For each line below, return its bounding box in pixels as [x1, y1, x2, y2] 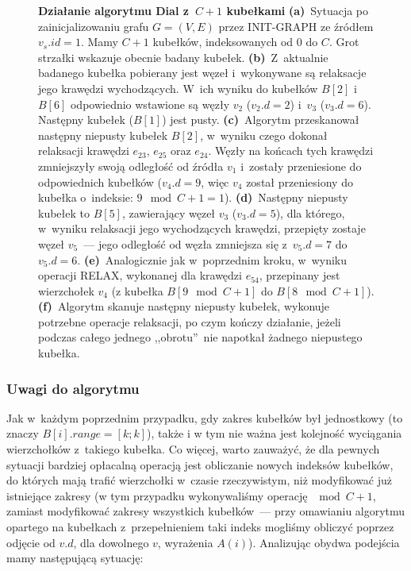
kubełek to [38, 204, 90, 221]
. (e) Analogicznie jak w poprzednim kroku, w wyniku [77, 251, 348, 268]
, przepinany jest [259, 267, 340, 284]
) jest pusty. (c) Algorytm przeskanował [162, 111, 359, 128]
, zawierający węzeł [121, 204, 216, 221]
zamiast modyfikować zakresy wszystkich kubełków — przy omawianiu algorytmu [6, 503, 405, 519]
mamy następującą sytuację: [6, 550, 144, 566]
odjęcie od [6, 534, 56, 550]
